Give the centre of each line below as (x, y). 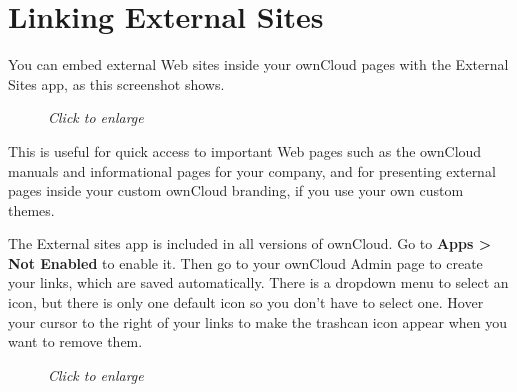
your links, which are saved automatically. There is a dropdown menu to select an (258, 282)
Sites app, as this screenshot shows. (116, 83)
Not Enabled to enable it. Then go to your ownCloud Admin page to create (245, 262)
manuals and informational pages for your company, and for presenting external (252, 170)
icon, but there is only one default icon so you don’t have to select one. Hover (246, 302)
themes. (31, 209)
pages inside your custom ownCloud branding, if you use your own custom (236, 190)
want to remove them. (75, 341)
